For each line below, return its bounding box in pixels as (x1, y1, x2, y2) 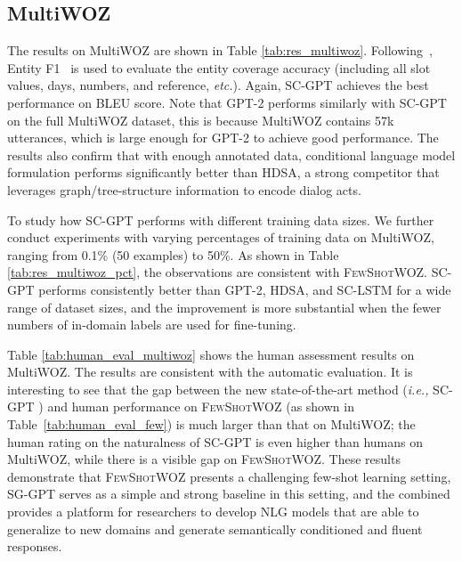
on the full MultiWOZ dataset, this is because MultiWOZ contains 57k (7, 110, 394, 129)
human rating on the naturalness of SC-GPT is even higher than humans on (7, 432, 424, 451)
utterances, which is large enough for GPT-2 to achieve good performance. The (7, 128, 439, 147)
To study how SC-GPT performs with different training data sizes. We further (7, 210, 434, 229)
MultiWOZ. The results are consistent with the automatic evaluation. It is (7, 362, 413, 381)
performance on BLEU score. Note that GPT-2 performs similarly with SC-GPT (7, 93, 447, 111)
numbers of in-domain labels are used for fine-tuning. (7, 315, 296, 334)
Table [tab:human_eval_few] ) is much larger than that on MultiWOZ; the (7, 415, 416, 434)
